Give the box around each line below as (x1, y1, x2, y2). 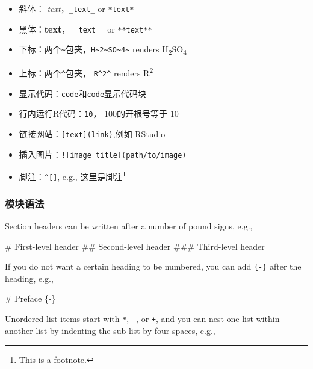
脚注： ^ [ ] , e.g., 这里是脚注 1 (19, 169, 126, 183)
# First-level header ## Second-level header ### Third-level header (5, 240, 265, 252)
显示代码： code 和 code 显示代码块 (19, 87, 147, 99)
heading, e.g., (5, 271, 54, 284)
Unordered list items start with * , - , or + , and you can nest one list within (5, 312, 280, 324)
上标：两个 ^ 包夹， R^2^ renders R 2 (19, 65, 153, 79)
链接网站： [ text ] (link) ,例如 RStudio (19, 128, 166, 140)
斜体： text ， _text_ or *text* (19, 2, 134, 14)
